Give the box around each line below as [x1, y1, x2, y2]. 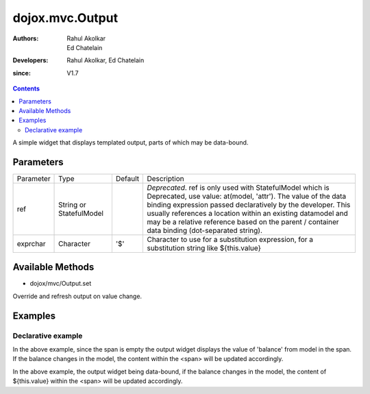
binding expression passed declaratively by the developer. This [147, 199, 351, 209]
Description [147, 173, 184, 183]
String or [58, 199, 87, 209]
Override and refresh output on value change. [12, 292, 143, 300]
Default [115, 173, 140, 183]
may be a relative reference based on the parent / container [147, 217, 339, 226]
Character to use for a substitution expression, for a [147, 234, 314, 244]
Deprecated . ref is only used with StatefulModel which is [147, 182, 330, 192]
